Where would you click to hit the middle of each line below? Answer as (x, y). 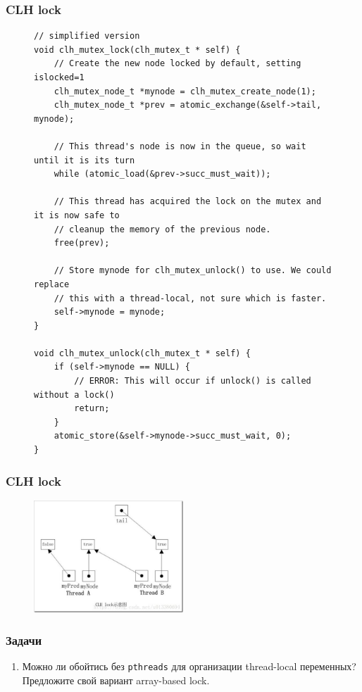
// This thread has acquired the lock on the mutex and (188, 202)
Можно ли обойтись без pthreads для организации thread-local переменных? (189, 666)
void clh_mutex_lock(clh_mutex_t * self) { (137, 50)
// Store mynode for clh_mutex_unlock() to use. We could (193, 271)
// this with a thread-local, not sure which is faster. (190, 298)
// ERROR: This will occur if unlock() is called (193, 381)
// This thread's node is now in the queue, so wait (180, 146)
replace (52, 284)
